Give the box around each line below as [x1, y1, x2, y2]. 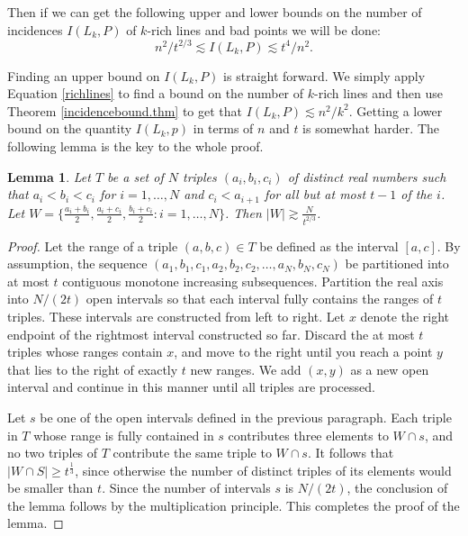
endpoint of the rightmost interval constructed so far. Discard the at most [7, 324, 415, 343]
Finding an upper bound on [7, 66, 160, 85]
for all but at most [264, 185, 366, 204]
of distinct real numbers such [287, 167, 446, 186]
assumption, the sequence [7, 254, 148, 273]
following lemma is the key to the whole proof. [7, 137, 264, 156]
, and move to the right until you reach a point [174, 342, 433, 361]
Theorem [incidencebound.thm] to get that [7, 101, 243, 120]
